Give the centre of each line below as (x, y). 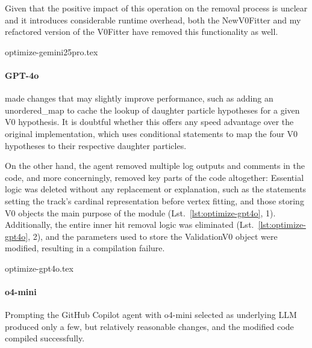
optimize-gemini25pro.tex (51, 51)
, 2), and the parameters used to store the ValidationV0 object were (153, 236)
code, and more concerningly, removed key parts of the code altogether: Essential (154, 177)
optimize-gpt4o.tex (39, 268)
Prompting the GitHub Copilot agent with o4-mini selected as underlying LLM (151, 315)
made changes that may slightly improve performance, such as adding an (139, 98)
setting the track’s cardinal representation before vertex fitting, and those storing (154, 200)
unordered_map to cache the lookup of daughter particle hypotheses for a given (152, 110)
